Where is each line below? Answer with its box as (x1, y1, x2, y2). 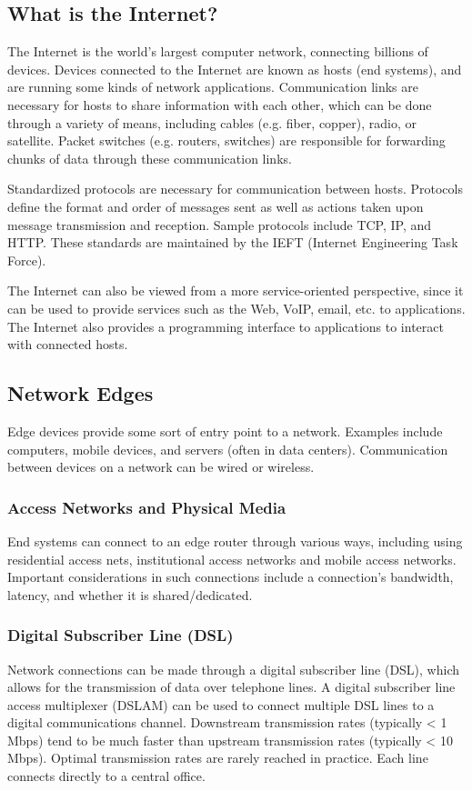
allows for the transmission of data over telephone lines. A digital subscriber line (7, 677, 456, 696)
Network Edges (7, 379, 154, 407)
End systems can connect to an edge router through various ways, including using (7, 531, 463, 550)
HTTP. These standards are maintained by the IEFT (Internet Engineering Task (7, 233, 458, 252)
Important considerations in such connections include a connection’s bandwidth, (7, 567, 454, 586)
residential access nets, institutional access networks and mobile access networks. (7, 549, 457, 568)
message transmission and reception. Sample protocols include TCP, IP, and (7, 215, 432, 234)
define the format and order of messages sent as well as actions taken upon (7, 196, 424, 215)
